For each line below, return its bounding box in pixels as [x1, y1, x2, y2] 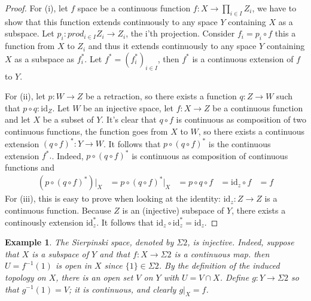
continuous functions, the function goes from [5, 124, 168, 137]
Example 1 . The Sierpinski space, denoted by [5, 236, 174, 248]
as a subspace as [14, 52, 75, 65]
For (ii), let [5, 90, 45, 102]
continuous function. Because [5, 203, 111, 216]
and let [5, 113, 31, 126]
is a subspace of [32, 247, 89, 260]
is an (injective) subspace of [122, 203, 224, 216]
